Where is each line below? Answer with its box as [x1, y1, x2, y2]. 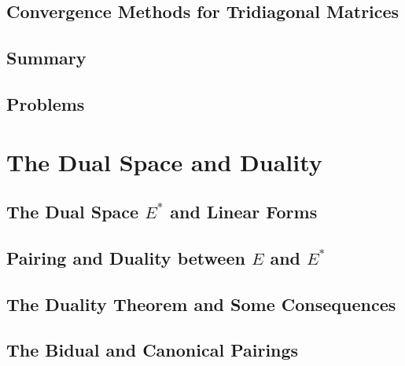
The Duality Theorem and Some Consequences [6, 291, 396, 316]
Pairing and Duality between [6, 245, 245, 269]
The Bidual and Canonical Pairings [6, 338, 299, 362]
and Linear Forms [170, 199, 318, 224]
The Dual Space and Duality [6, 145, 322, 178]
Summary [6, 46, 87, 70]
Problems [6, 91, 85, 115]
